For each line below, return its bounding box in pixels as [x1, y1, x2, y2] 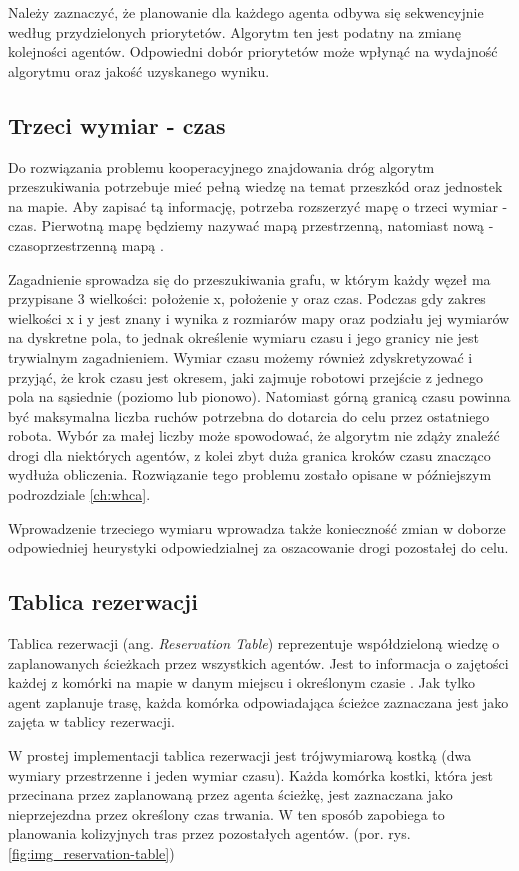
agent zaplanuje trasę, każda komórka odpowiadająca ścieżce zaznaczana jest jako [8, 691, 509, 712]
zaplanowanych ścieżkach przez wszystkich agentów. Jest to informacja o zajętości [8, 652, 509, 673]
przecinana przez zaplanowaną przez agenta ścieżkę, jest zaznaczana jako [8, 784, 453, 805]
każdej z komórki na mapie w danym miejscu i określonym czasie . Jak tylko [8, 672, 476, 693]
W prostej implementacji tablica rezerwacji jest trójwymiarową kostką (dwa [8, 745, 472, 766]
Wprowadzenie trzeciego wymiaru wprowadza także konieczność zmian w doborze [8, 517, 506, 538]
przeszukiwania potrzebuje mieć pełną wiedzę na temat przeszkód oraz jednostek [8, 176, 503, 197]
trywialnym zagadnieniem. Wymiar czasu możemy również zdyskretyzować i [8, 346, 473, 367]
